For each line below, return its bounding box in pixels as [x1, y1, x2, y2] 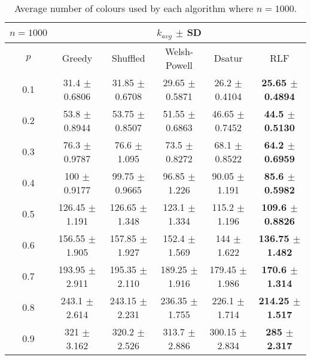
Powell [165, 58, 193, 72]
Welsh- [164, 44, 194, 58]
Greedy [62, 51, 93, 65]
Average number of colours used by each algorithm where [14, 1, 254, 15]
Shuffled [112, 51, 145, 65]
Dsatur [214, 51, 243, 65]
